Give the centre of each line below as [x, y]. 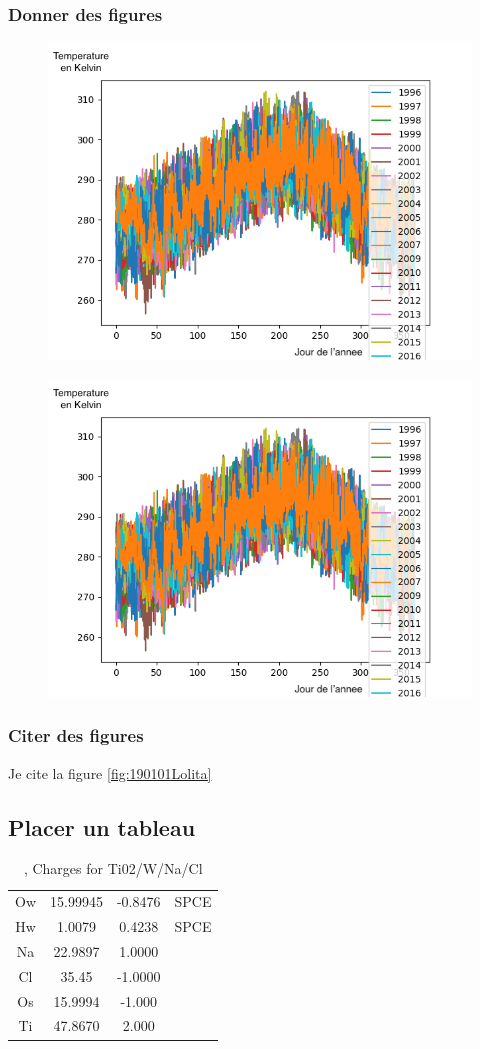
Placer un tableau [102, 826]
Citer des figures [76, 735]
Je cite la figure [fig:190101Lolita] [110, 772]
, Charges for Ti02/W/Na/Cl [113, 868]
